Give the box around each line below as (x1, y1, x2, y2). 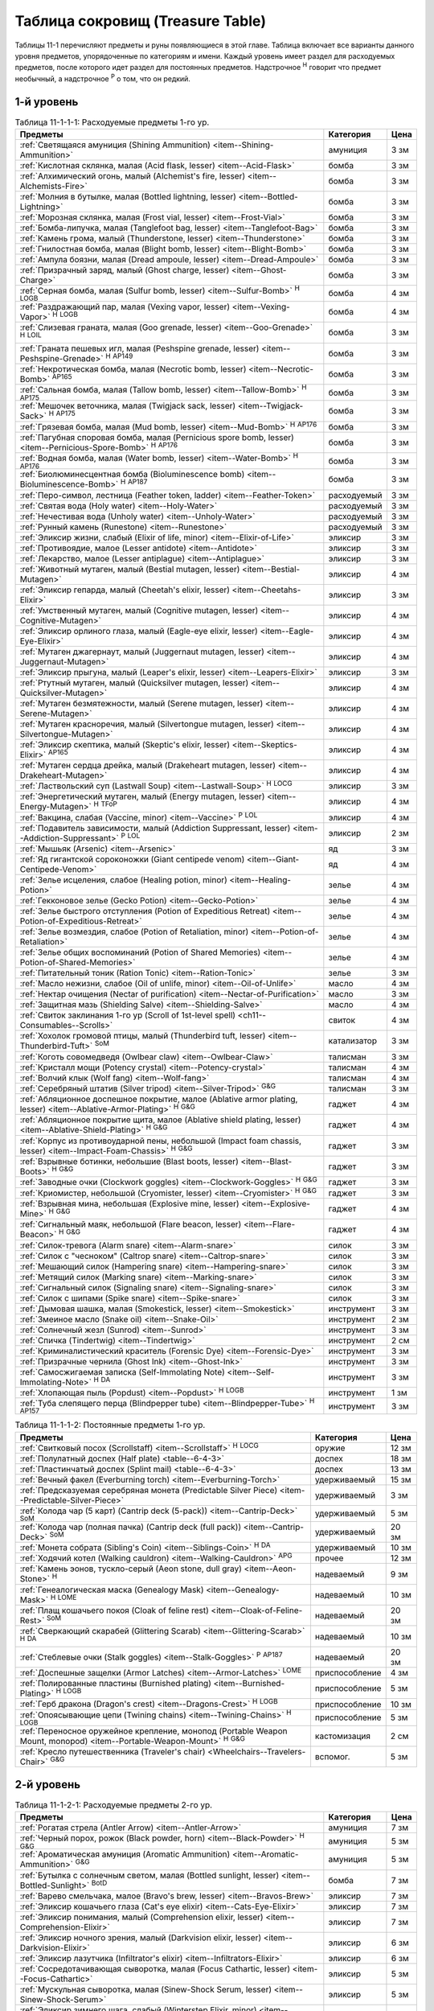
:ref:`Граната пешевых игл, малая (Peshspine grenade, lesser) (19, 343, 260, 354)
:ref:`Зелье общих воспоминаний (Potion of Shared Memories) (19, 947, 261, 958)
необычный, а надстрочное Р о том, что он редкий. (14, 72, 190, 84)
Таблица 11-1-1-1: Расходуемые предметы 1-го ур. (14, 117, 210, 128)
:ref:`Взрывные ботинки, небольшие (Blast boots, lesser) (19, 1155, 239, 1166)
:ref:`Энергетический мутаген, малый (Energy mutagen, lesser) (19, 791, 265, 802)
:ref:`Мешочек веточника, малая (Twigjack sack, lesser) (19, 401, 236, 412)
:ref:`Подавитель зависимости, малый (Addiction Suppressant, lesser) (19, 822, 291, 833)
